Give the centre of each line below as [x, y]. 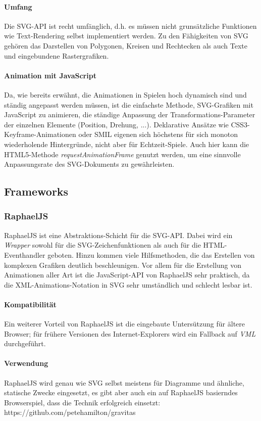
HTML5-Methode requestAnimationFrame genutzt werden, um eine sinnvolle [122, 154]
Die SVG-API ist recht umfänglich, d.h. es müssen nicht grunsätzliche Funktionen [130, 26]
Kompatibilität [30, 304]
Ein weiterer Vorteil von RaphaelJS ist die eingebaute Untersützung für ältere [124, 324]
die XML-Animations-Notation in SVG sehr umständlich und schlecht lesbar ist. [128, 284]
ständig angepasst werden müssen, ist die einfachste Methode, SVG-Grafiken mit [129, 104]
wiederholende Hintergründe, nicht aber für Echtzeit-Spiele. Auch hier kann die [127, 144]
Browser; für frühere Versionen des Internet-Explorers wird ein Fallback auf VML [130, 333]
